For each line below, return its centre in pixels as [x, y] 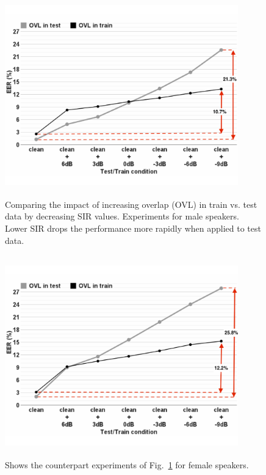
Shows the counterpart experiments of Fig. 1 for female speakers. [127, 465]
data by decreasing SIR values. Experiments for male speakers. [122, 216]
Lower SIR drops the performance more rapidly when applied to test [133, 228]
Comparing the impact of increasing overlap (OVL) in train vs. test [131, 204]
